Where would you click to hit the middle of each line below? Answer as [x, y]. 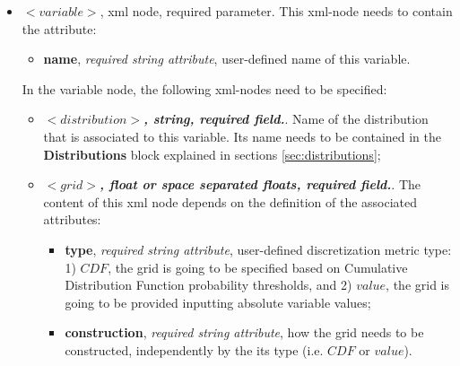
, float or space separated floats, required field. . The [260, 184]
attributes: [72, 219]
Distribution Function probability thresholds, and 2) [208, 285]
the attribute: [59, 28]
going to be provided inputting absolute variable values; [218, 302]
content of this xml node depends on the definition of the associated [230, 201]
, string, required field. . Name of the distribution [286, 119]
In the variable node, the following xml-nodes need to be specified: [204, 88]
